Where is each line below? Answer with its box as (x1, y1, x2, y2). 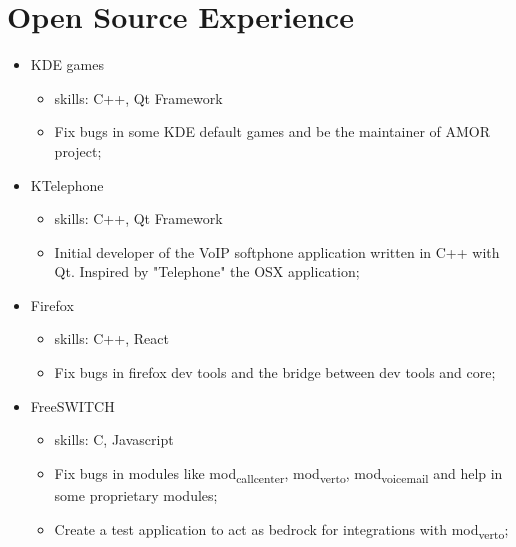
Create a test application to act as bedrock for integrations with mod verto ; (54, 518, 509, 542)
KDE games (30, 54, 104, 75)
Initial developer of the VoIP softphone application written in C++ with (54, 241, 500, 262)
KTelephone (30, 174, 104, 195)
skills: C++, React (54, 328, 169, 349)
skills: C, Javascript (54, 429, 174, 450)
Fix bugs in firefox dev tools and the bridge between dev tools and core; (54, 362, 496, 383)
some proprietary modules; (54, 484, 218, 505)
